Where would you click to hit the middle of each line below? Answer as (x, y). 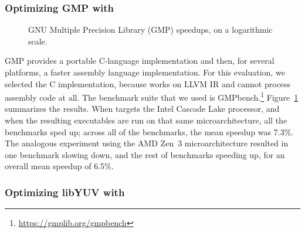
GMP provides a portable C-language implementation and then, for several (140, 61)
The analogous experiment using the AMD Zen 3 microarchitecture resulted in (147, 143)
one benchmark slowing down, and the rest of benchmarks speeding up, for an (145, 154)
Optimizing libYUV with (65, 192)
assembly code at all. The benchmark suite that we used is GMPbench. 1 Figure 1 (152, 96)
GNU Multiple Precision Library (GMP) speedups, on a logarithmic (150, 30)
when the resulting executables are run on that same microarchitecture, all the (146, 120)
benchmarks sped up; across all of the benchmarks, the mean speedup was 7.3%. (149, 131)
